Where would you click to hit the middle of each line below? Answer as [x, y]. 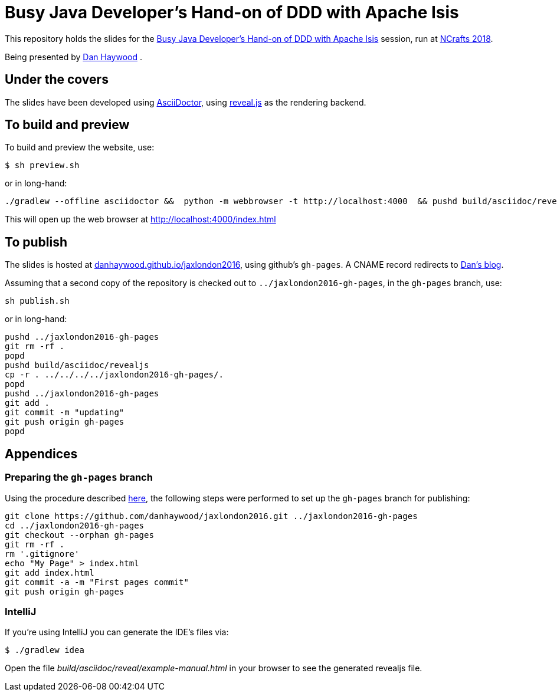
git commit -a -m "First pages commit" [97, 582]
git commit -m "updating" [65, 413]
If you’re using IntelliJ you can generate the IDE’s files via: [117, 632]
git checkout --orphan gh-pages [79, 535]
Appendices [41, 454]
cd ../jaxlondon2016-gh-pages [75, 525]
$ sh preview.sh [42, 165]
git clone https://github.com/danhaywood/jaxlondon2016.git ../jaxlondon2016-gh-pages [211, 516]
